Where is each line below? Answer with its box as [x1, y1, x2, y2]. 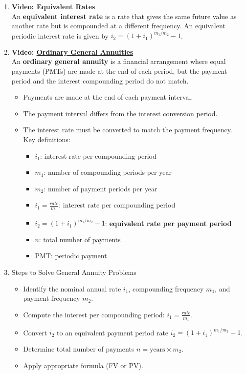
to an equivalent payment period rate [57, 327, 169, 337]
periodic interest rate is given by [11, 30, 109, 41]
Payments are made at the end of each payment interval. [23, 92, 193, 102]
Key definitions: [23, 134, 70, 145]
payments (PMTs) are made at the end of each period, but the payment [11, 66, 227, 76]
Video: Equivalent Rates [11, 1, 95, 11]
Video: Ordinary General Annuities [11, 46, 134, 57]
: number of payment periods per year [44, 183, 157, 193]
